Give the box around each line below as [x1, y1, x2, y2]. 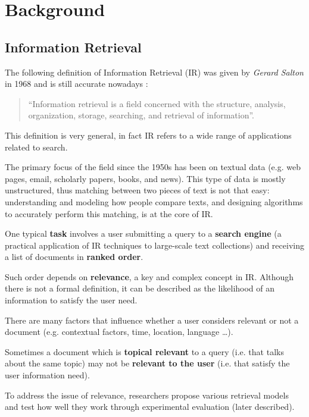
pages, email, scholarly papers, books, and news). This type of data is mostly [5, 172, 286, 184]
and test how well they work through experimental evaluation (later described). [5, 400, 295, 413]
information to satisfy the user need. [5, 294, 138, 306]
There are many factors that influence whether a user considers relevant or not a [5, 313, 299, 326]
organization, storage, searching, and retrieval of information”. [28, 109, 254, 121]
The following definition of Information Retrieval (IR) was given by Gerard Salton [5, 65, 304, 78]
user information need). [5, 369, 90, 381]
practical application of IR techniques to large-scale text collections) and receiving [5, 239, 304, 251]
